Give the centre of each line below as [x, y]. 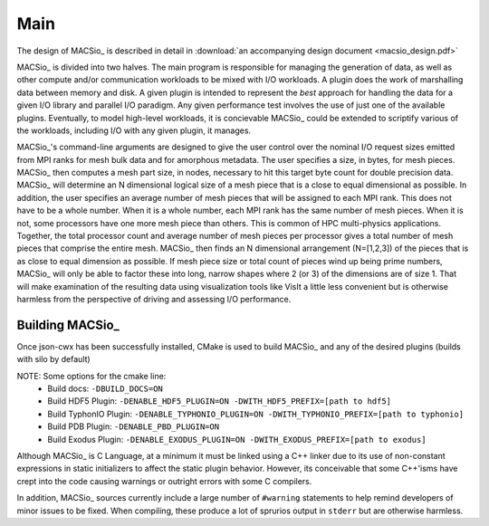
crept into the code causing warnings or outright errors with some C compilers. [164, 481]
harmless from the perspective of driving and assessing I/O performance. [154, 299]
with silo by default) [53, 359]
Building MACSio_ [68, 325]
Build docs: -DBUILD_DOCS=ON [105, 388]
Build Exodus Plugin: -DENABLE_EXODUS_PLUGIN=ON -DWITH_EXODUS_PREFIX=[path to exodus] [237, 439]
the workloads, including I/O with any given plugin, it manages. [134, 130]
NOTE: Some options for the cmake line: [91, 376]
